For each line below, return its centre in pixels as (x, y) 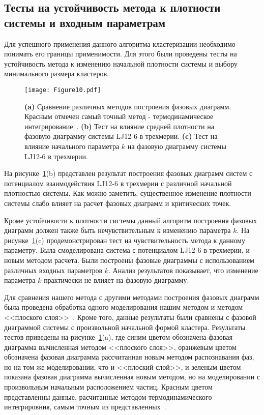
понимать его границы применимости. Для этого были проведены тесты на (121, 54)
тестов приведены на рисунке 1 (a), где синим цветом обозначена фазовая (118, 337)
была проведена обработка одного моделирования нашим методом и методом (124, 307)
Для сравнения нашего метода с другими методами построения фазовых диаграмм (132, 297)
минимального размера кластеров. (56, 73)
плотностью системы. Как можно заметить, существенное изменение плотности (128, 193)
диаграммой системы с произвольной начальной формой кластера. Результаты (125, 327)
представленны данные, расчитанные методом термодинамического (108, 396)
